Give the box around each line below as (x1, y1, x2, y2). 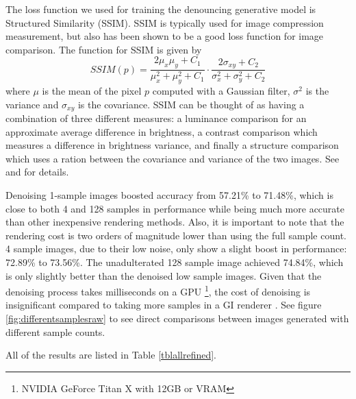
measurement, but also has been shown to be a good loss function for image (5, 29, 324, 43)
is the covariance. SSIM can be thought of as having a (77, 97, 305, 111)
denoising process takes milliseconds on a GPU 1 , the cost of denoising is (5, 282, 311, 298)
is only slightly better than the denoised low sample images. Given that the (5, 268, 322, 282)
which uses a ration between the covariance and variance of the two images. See (5, 151, 340, 165)
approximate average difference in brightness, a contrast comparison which (5, 124, 318, 138)
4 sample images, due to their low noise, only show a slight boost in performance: (5, 241, 347, 256)
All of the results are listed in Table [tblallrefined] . (5, 348, 217, 362)
